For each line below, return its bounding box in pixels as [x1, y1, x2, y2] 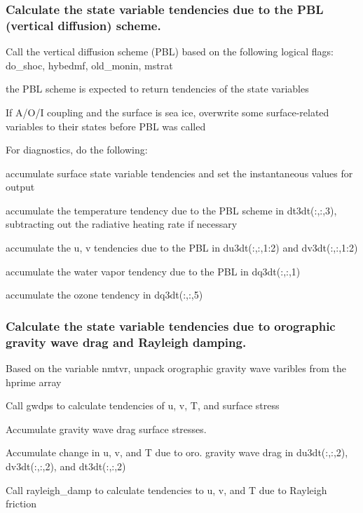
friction [6, 496, 37, 511]
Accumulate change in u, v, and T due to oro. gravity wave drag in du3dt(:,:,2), [6, 445, 348, 460]
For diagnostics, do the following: [6, 142, 148, 157]
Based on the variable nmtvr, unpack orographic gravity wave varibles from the [6, 361, 346, 375]
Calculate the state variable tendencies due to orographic [6, 317, 336, 334]
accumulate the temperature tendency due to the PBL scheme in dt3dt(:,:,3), [6, 203, 337, 217]
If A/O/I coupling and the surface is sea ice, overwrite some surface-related [6, 104, 329, 119]
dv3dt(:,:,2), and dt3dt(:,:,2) [6, 458, 126, 473]
